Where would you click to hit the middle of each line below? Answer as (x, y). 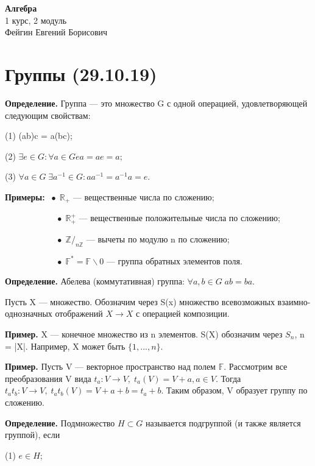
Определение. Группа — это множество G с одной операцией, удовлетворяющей (156, 103)
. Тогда (228, 378)
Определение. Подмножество (60, 422)
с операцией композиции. (183, 313)
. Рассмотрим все (256, 366)
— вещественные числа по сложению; (143, 196)
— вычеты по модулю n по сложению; (158, 238)
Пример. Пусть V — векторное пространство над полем (110, 366)
